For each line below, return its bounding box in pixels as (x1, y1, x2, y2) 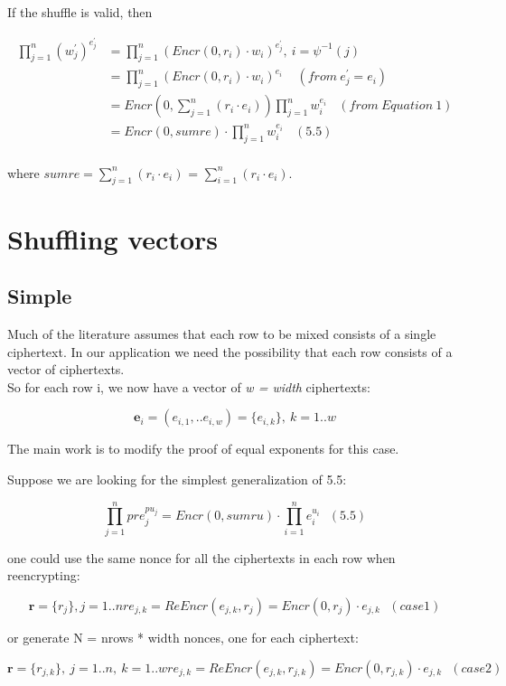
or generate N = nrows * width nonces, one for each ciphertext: (7, 627, 359, 646)
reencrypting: (7, 566, 80, 585)
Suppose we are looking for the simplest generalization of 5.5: (7, 470, 347, 489)
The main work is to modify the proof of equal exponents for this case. (7, 439, 399, 458)
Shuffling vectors (7, 220, 219, 257)
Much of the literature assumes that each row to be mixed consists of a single (7, 324, 436, 343)
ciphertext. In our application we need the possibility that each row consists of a (7, 342, 453, 361)
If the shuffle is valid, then (7, 3, 153, 21)
